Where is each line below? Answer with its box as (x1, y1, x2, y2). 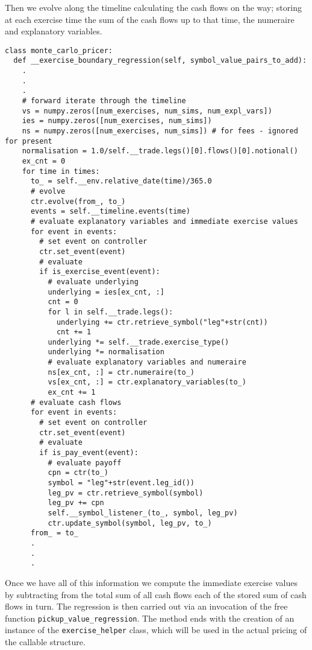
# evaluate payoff (48, 458, 122, 467)
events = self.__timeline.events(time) (30, 207, 190, 216)
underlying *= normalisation (48, 348, 164, 357)
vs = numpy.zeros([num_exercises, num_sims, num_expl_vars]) (22, 106, 272, 115)
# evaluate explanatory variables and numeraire (48, 358, 246, 367)
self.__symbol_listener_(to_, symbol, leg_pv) (48, 508, 238, 517)
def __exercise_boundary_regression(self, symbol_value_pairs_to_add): (13, 56, 307, 65)
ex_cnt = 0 (22, 157, 66, 165)
